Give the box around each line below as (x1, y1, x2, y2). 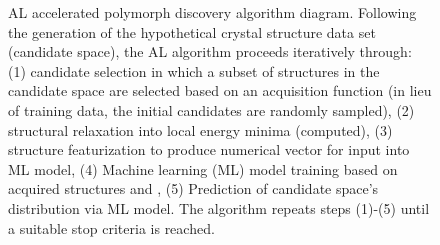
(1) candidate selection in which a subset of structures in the (8, 60, 380, 81)
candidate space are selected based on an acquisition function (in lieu (8, 80, 432, 101)
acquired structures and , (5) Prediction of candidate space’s (8, 178, 379, 199)
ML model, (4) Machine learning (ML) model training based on (8, 158, 398, 179)
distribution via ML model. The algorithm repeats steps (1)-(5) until (8, 197, 430, 218)
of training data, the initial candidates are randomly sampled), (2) (8, 99, 415, 120)
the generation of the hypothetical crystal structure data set (8, 21, 376, 42)
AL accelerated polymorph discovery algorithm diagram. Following (8, 2, 417, 22)
